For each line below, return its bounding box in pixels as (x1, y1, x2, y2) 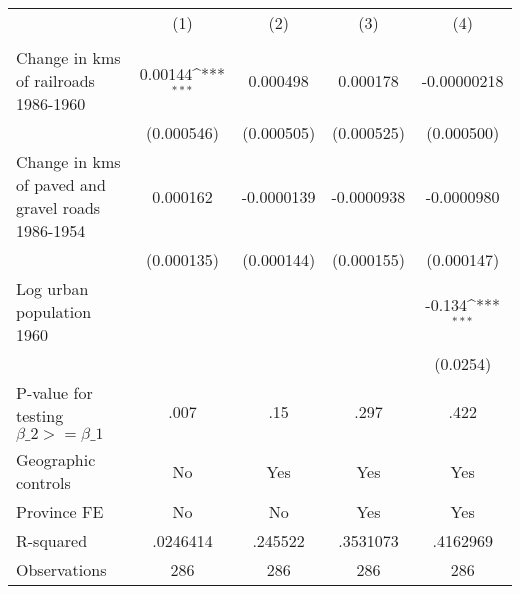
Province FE (16, 500, 104, 523)
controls (16, 471, 71, 494)
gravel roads (16, 196, 101, 219)
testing (16, 404, 64, 427)
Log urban (16, 277, 89, 300)
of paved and (16, 173, 106, 196)
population (16, 300, 92, 323)
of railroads (16, 69, 95, 92)
